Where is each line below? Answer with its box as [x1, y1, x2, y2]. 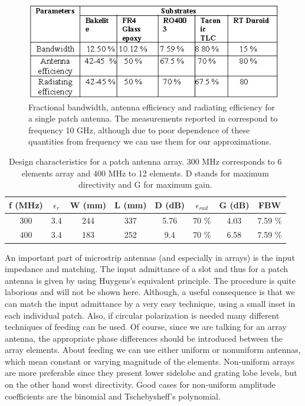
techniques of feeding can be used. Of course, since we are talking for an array [5, 320, 287, 333]
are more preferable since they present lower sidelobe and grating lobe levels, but [5, 366, 297, 379]
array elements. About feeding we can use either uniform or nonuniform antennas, [5, 343, 301, 356]
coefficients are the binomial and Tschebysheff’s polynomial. [5, 389, 221, 402]
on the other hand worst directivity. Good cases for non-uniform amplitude [5, 378, 276, 391]
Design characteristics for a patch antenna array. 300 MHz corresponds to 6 [9, 155, 282, 167]
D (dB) [155, 198, 185, 211]
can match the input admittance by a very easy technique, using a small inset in [5, 297, 296, 309]
